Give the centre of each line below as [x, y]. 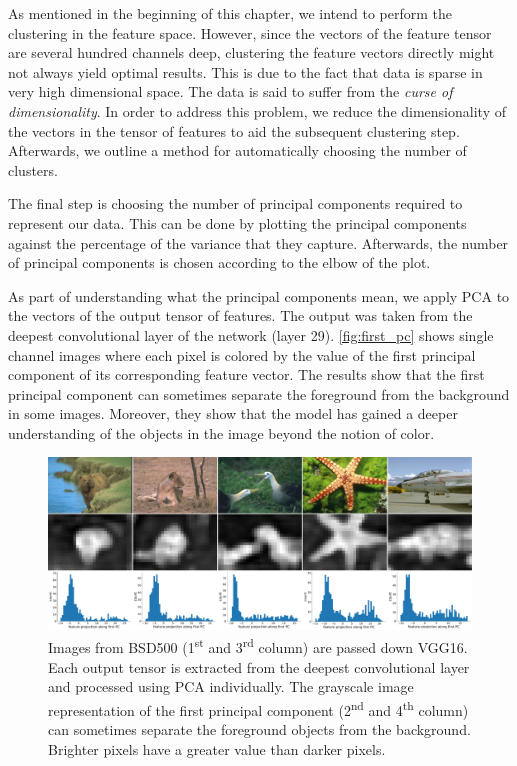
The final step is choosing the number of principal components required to [235, 203]
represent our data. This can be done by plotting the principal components [237, 222]
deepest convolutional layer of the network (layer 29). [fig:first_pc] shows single [251, 334]
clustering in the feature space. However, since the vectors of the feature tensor [250, 32]
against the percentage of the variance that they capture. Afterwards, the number [258, 242]
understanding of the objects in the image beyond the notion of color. [221, 432]
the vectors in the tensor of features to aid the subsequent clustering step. [234, 130]
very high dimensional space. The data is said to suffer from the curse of [230, 91]
